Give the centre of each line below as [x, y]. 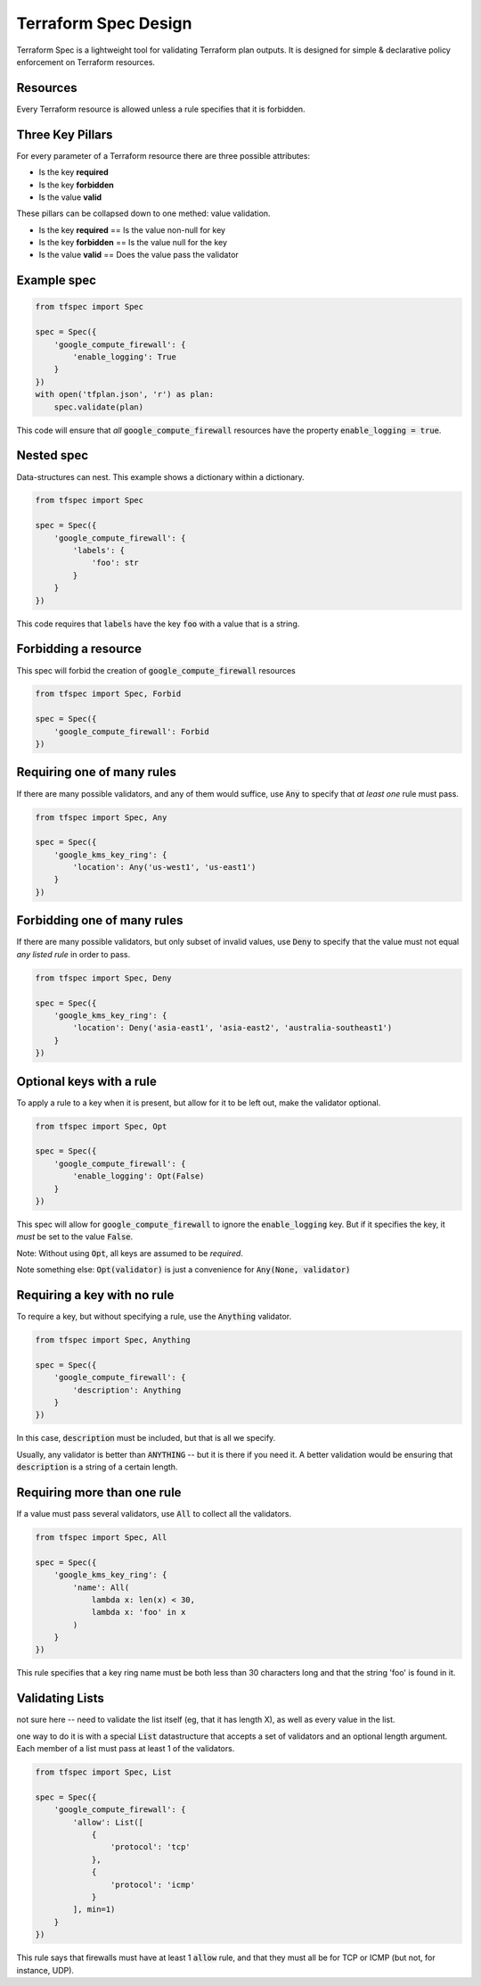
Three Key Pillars [65, 134]
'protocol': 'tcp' [150, 1847]
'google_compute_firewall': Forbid [131, 731]
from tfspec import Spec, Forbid [108, 694]
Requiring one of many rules [97, 772]
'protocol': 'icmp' [153, 1884]
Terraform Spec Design [104, 23]
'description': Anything [127, 1390]
